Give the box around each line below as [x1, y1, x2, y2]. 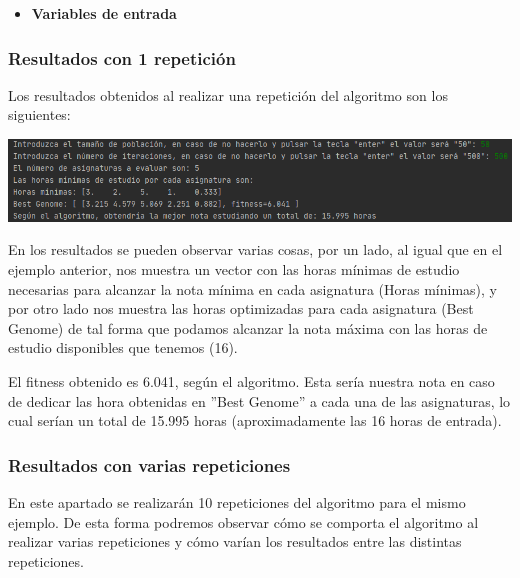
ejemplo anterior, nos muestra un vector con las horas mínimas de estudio [8, 259, 460, 280]
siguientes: [8, 104, 71, 125]
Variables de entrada [31, 3, 177, 23]
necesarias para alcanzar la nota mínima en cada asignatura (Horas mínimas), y [8, 278, 498, 299]
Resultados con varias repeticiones [8, 452, 291, 477]
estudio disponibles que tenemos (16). [8, 337, 238, 358]
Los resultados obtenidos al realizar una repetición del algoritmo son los [8, 84, 448, 105]
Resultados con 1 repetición [8, 45, 236, 70]
